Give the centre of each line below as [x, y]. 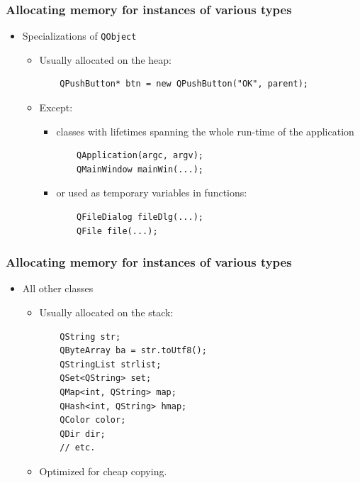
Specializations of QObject [79, 36]
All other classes [58, 288]
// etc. [78, 448]
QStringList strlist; [111, 364]
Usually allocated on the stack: [106, 312]
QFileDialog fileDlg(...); [140, 217]
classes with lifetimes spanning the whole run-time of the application [205, 131]
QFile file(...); [117, 231]
